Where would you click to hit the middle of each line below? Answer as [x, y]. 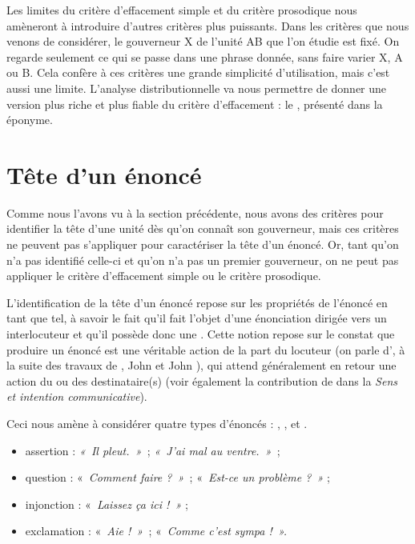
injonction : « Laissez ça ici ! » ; [107, 504]
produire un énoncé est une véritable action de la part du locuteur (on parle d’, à [206, 349]
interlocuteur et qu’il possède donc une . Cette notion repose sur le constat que [201, 334]
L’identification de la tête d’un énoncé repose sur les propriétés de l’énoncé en [197, 302]
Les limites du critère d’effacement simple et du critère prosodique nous [182, 10]
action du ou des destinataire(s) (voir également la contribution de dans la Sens [202, 380]
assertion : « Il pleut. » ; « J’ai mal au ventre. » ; [153, 450]
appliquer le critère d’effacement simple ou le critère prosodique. [164, 276]
